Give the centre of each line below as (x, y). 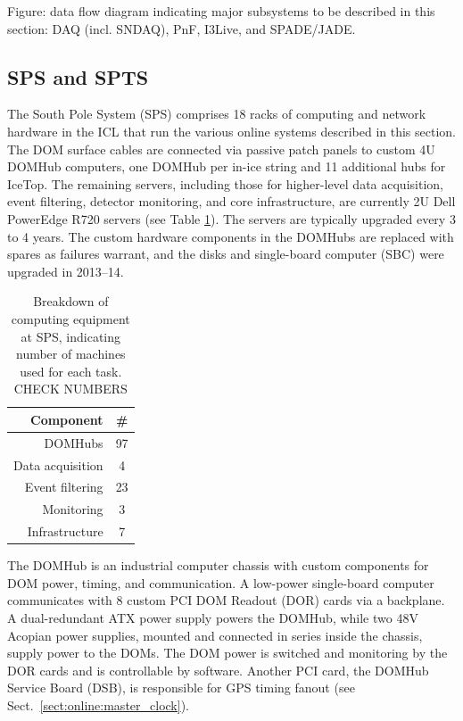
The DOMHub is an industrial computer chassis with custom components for (218, 565)
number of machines (71, 354)
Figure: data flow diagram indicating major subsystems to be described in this (221, 11)
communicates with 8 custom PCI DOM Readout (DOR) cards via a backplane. (226, 600)
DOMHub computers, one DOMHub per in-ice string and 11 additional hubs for (227, 166)
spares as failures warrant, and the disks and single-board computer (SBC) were (226, 254)
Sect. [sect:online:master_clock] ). (98, 704)
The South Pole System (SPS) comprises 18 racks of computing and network (217, 114)
